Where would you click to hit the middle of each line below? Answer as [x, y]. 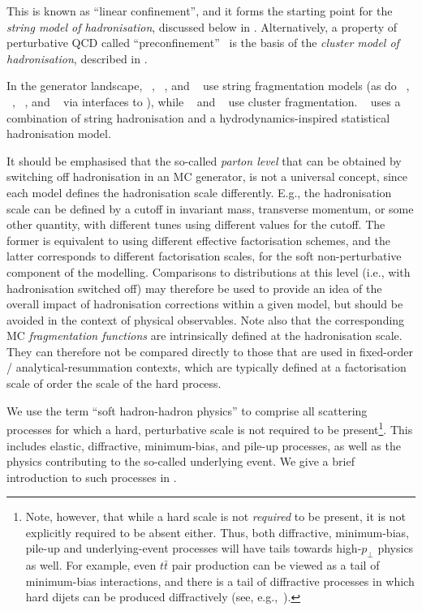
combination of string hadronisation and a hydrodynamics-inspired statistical [198, 117]
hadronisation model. [59, 133]
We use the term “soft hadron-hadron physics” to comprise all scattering [187, 410]
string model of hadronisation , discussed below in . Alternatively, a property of [202, 26]
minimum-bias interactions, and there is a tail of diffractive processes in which [220, 581]
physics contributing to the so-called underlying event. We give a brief [181, 461]
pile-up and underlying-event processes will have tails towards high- [194, 548]
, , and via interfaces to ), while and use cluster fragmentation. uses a [207, 101]
